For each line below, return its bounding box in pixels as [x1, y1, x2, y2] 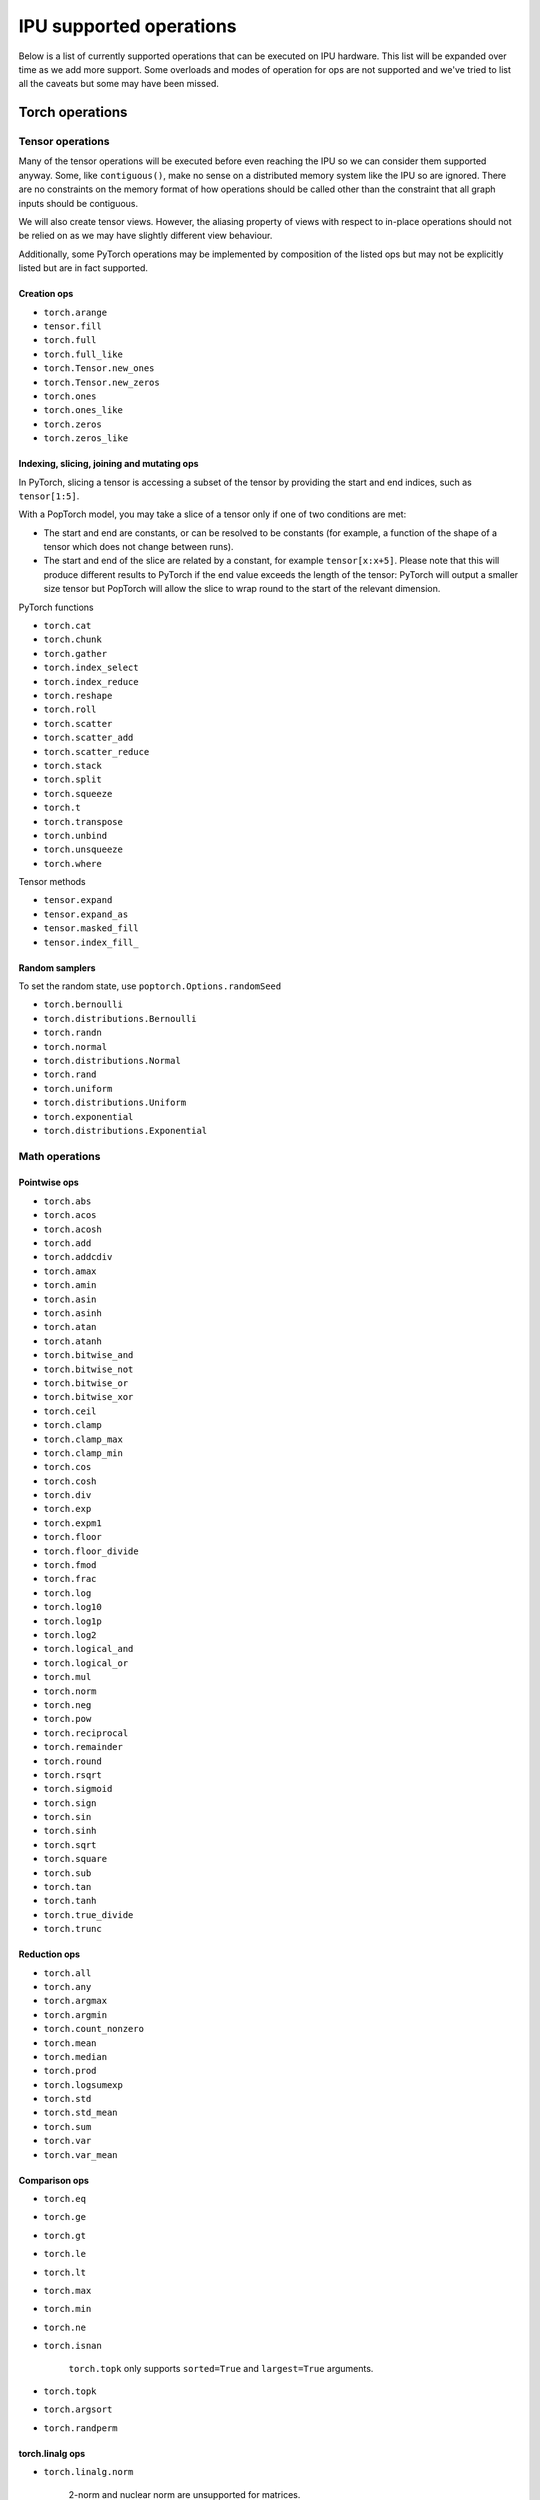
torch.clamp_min [43, 1447, 124, 1459]
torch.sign [43, 1797, 97, 1809]
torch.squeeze [43, 788, 113, 799]
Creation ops [18, 288, 74, 300]
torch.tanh [43, 1895, 97, 1907]
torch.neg [43, 1699, 92, 1710]
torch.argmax [43, 1995, 108, 2007]
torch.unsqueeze [43, 844, 124, 855]
